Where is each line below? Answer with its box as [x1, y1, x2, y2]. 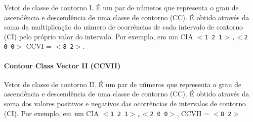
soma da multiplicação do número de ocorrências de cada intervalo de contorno [4, 22, 243, 32]
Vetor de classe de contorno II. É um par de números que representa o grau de [4, 79, 242, 89]
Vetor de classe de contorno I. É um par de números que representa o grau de [4, 2, 239, 12]
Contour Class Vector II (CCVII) [4, 60, 121, 70]
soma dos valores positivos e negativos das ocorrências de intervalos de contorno [4, 98, 246, 109]
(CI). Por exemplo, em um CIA [4, 108, 99, 118]
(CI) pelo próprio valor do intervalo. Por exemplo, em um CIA [4, 31, 193, 41]
